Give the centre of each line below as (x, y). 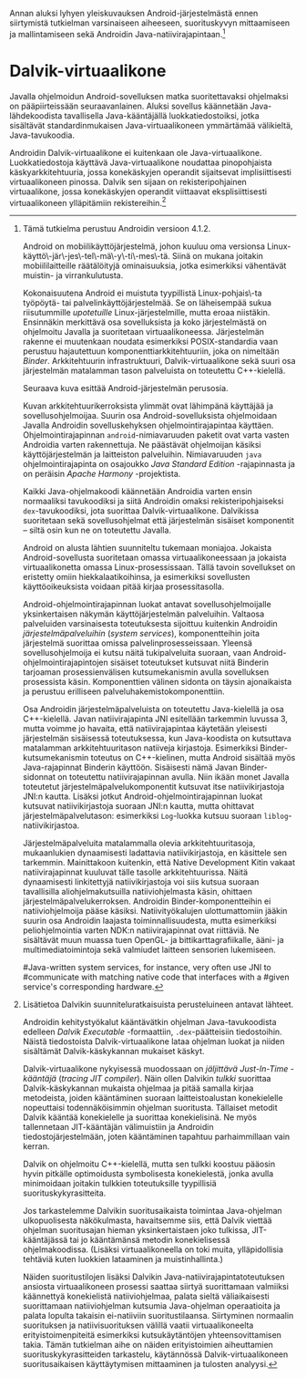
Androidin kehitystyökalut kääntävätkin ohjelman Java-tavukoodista (149, 1022)
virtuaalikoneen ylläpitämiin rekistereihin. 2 (88, 202)
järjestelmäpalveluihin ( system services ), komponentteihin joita (141, 634)
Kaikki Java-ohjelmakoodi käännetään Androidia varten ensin (137, 492)
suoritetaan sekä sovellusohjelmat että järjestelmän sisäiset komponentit (158, 521)
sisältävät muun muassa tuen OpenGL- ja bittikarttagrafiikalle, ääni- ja (153, 940)
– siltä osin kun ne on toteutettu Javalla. (97, 530)
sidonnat (39, 777)
